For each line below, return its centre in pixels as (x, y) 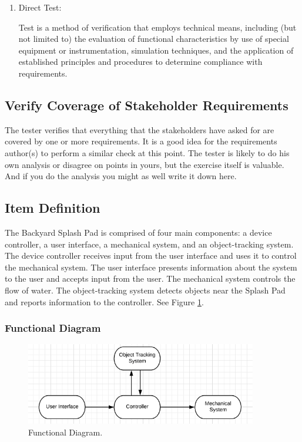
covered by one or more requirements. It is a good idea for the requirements (141, 141)
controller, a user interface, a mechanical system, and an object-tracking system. (149, 244)
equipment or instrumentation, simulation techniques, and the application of (156, 50)
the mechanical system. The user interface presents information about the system (151, 267)
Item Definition (53, 208)
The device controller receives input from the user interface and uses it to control (151, 255)
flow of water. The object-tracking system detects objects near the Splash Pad (145, 290)
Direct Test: (40, 7)
